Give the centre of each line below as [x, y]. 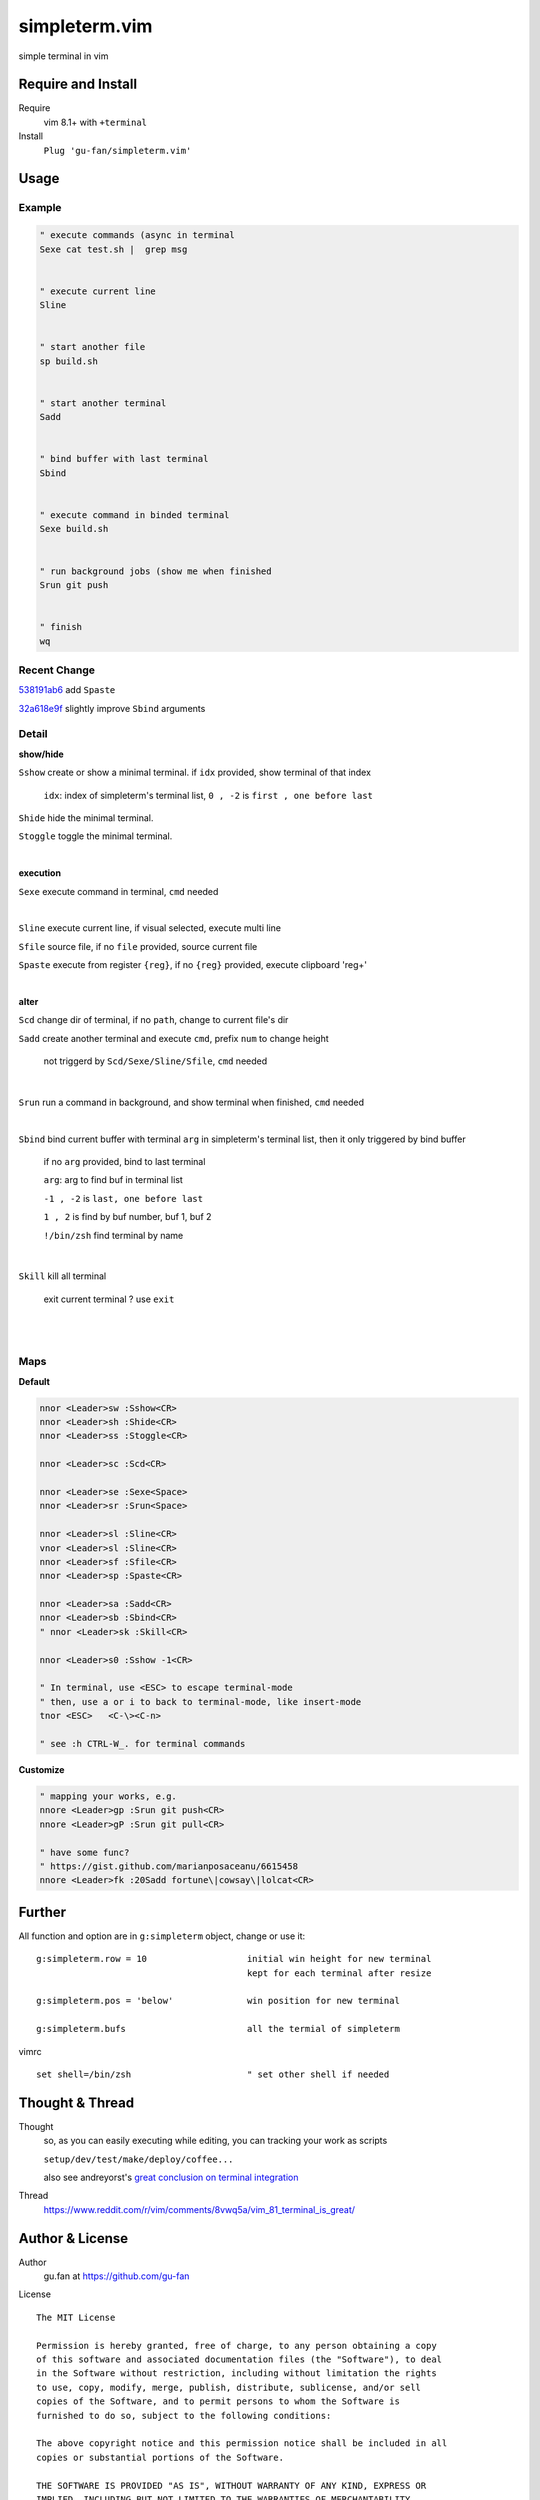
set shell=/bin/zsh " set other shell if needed [213, 2074]
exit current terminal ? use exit [109, 1299]
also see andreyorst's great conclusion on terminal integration [171, 2177]
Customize [41, 1769]
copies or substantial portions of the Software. [160, 2457]
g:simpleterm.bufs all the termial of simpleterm [218, 2029]
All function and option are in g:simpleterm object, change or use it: [162, 1936]
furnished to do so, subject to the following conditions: [184, 2415]
